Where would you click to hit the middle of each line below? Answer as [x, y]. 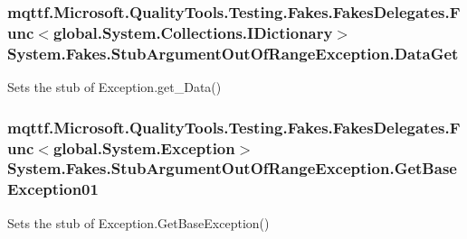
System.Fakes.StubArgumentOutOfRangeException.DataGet [233, 53]
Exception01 [53, 189]
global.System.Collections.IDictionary [193, 32]
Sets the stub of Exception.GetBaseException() [138, 222]
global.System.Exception [144, 147]
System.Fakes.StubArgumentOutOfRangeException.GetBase [232, 168]
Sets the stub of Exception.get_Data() [114, 87]
